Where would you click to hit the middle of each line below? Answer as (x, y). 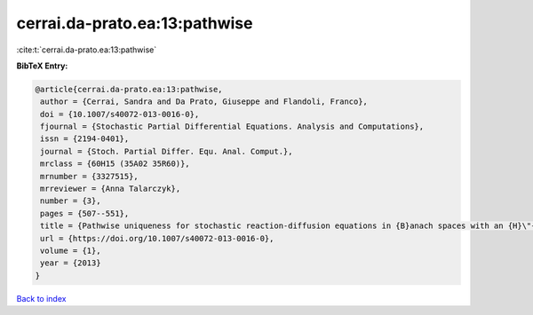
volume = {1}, (71, 251)
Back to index (41, 298)
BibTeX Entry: (42, 66)
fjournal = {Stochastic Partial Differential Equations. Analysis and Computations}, (232, 127)
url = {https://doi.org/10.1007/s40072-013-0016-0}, (157, 238)
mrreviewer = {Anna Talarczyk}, (111, 189)
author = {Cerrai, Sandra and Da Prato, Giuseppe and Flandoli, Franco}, (204, 102)
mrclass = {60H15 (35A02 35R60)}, (115, 164)
